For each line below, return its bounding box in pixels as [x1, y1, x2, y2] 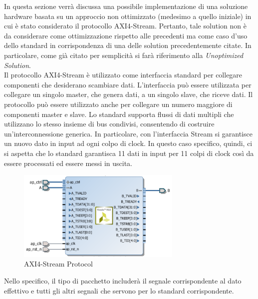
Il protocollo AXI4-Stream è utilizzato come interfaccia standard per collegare [4, 69, 243, 80]
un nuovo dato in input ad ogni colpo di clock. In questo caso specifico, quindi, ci [4, 138, 253, 148]
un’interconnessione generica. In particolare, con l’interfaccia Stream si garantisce [4, 128, 253, 138]
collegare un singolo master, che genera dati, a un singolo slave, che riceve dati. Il [4, 89, 253, 99]
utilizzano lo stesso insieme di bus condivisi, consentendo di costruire [4, 118, 215, 129]
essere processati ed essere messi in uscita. [4, 157, 132, 168]
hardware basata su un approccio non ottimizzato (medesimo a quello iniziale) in [4, 10, 252, 21]
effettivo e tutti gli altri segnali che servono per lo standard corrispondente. [4, 285, 234, 295]
